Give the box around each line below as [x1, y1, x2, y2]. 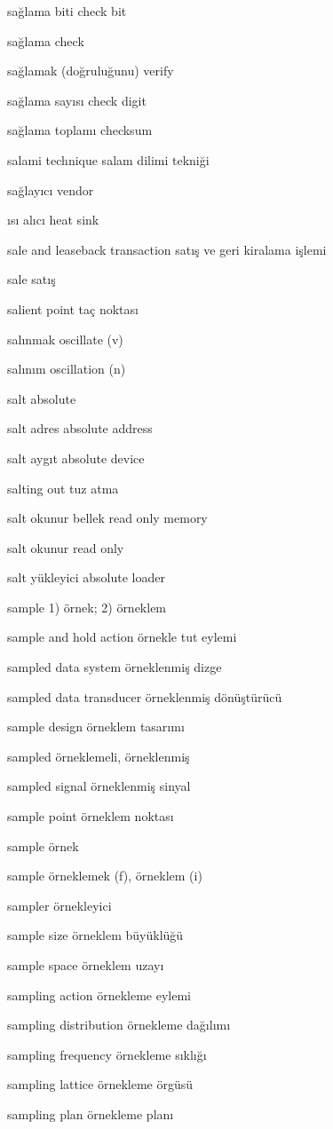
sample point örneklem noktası [7, 807, 174, 825]
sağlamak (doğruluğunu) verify [7, 61, 174, 80]
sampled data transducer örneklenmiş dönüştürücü [7, 687, 282, 706]
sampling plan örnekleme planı [7, 1104, 174, 1123]
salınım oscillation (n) [7, 359, 126, 378]
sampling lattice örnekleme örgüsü [7, 1075, 194, 1093]
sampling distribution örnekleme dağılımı [7, 1015, 231, 1034]
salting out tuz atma [7, 478, 119, 497]
